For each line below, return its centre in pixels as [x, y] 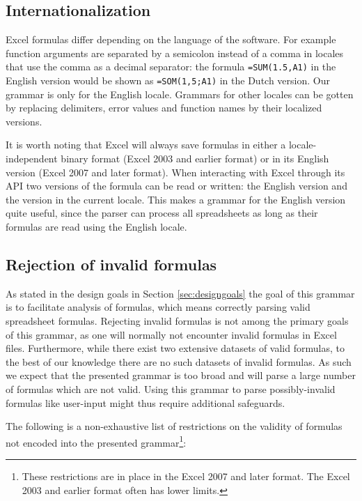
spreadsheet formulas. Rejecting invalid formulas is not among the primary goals [177, 321]
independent [32, 159]
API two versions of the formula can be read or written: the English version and [176, 186]
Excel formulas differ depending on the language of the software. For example [171, 39]
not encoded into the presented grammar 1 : [96, 441]
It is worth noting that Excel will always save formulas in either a [146, 145]
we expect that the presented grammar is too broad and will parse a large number [181, 375]
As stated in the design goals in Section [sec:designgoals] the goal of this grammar [180, 293]
